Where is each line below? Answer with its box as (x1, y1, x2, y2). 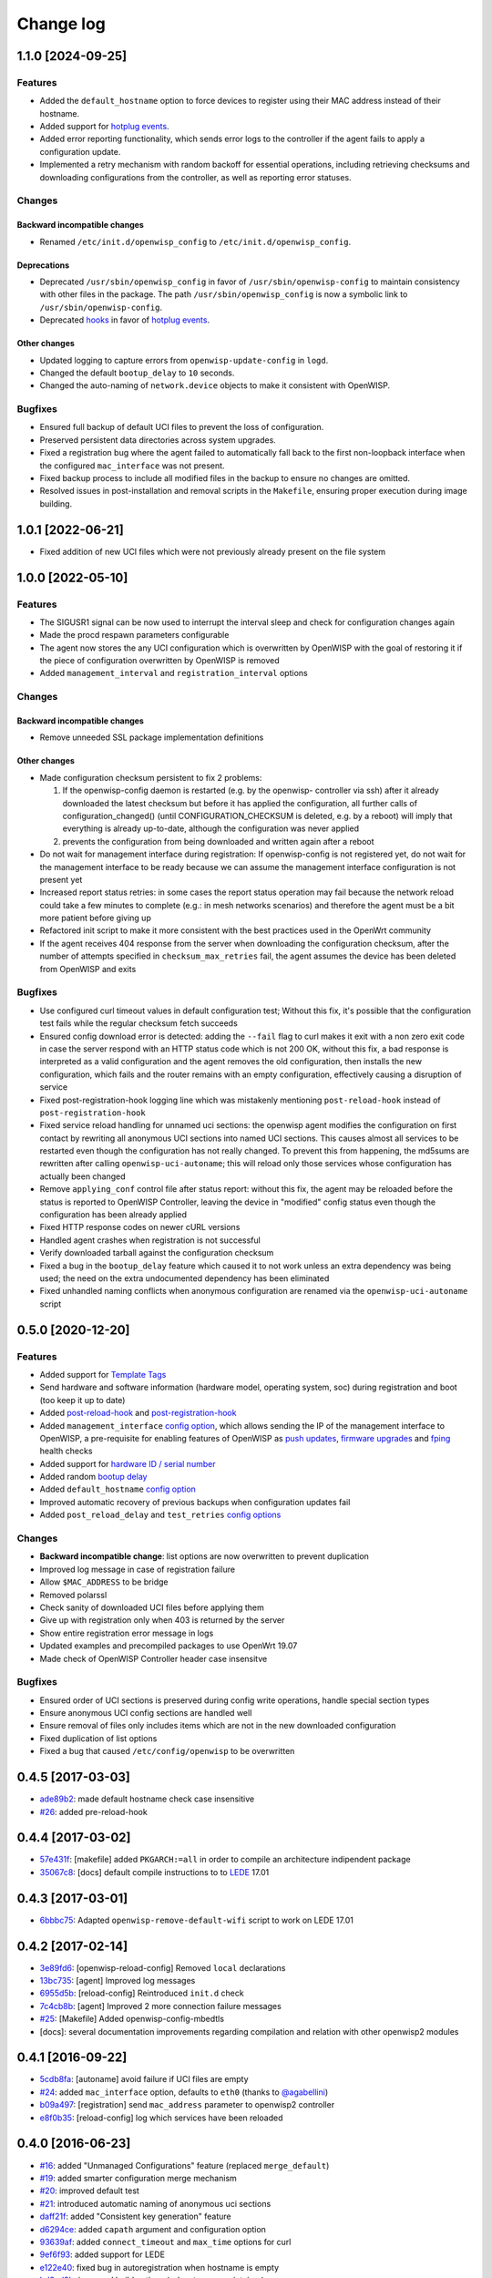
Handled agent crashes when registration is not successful (39, 1235, 261, 1246)
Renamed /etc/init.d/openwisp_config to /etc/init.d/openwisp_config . (39, 236, 351, 247)
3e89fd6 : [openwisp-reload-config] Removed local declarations (39, 1962, 286, 1973)
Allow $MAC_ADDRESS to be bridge (39, 1576, 169, 1587)
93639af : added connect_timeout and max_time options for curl (39, 2236, 292, 2247)
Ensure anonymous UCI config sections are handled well (39, 1708, 252, 1719)
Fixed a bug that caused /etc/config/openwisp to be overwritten (39, 1746, 295, 1757)
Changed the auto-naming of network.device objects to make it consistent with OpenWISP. (39, 380, 391, 391)
